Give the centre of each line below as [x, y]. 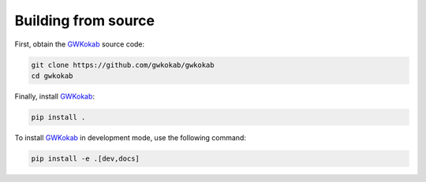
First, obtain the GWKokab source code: [80, 44]
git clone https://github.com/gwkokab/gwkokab [123, 65]
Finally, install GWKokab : [54, 96]
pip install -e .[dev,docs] [85, 158]
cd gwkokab [52, 76]
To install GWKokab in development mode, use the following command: [130, 137]
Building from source [85, 20]
